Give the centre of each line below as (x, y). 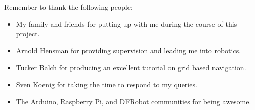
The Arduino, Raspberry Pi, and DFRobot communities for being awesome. (134, 101)
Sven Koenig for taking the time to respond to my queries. (107, 84)
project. (28, 34)
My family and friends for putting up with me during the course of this (126, 23)
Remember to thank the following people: (68, 7)
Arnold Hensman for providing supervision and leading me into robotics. (129, 50)
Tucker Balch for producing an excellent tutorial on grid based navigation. (131, 67)
